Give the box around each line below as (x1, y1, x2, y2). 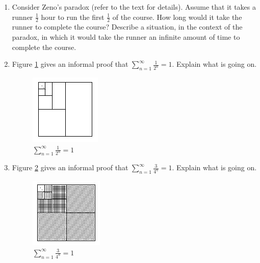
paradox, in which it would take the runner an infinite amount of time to (12, 32, 240, 42)
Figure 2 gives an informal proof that (12, 162, 128, 173)
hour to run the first (41, 11, 105, 22)
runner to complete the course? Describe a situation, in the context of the (12, 21, 243, 32)
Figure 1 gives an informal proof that (12, 59, 128, 69)
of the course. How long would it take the (112, 11, 242, 22)
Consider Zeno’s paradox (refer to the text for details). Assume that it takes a (12, 2, 256, 12)
